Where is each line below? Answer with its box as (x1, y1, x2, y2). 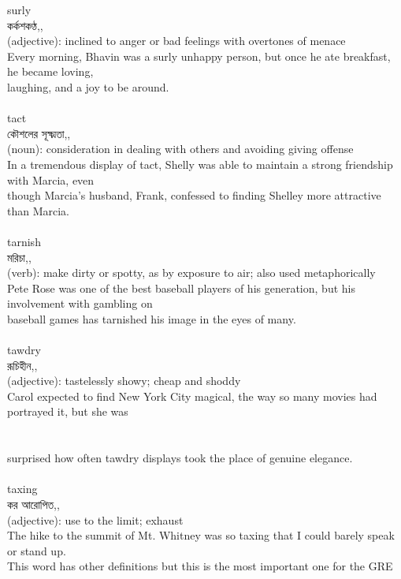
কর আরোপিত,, (7, 496, 60, 512)
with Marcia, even (7, 171, 95, 188)
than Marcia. (7, 202, 70, 219)
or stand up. (7, 542, 66, 558)
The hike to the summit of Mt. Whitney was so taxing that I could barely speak (7, 527, 395, 544)
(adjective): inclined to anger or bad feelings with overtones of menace (7, 32, 346, 49)
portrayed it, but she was (7, 403, 128, 420)
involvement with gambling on (7, 295, 153, 312)
